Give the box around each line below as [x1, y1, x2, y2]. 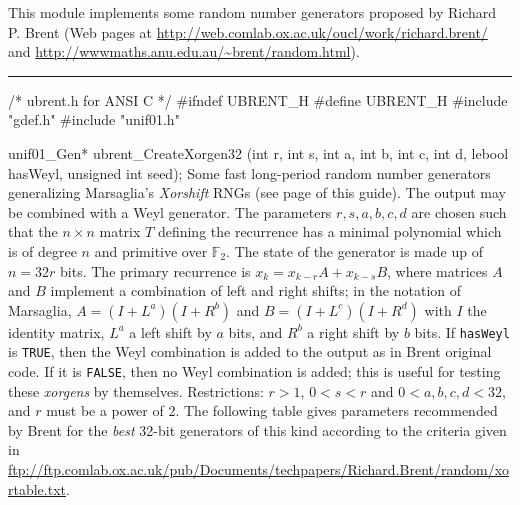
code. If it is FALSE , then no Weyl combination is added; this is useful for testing [8, 361, 501, 382]
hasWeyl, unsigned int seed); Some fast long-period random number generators [8, 162, 491, 183]
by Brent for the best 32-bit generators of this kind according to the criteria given [8, 419, 507, 440]
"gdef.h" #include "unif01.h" [8, 109, 180, 130]
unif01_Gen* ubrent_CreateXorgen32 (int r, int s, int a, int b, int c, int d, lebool [8, 142, 509, 163]
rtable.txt [8, 478, 67, 499]
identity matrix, [8, 321, 105, 342]
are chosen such [411, 201, 507, 222]
